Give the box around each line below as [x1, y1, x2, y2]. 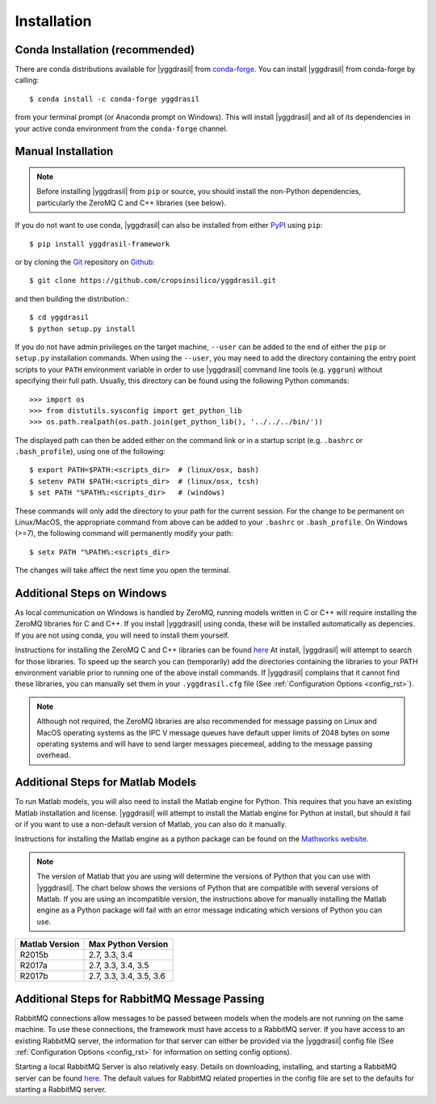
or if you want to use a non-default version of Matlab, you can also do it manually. [15, 820, 287, 829]
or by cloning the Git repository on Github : [15, 257, 155, 267]
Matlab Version [19, 938, 80, 950]
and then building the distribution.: [15, 293, 129, 303]
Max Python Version [88, 938, 169, 950]
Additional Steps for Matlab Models [15, 776, 197, 790]
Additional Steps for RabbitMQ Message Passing [15, 992, 265, 1005]
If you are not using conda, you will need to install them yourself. [15, 630, 230, 640]
